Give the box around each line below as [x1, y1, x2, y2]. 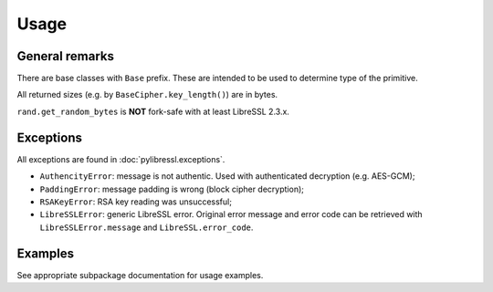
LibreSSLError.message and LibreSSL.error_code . [39, 222, 254, 233]
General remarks [16, 48, 114, 64]
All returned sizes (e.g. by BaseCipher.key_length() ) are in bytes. [16, 89, 278, 100]
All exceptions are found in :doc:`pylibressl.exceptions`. [16, 153, 226, 164]
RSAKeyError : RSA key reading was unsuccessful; [39, 196, 233, 207]
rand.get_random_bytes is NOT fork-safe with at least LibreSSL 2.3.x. [16, 106, 289, 117]
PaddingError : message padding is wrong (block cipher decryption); [39, 183, 305, 194]
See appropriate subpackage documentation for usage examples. [16, 269, 264, 280]
